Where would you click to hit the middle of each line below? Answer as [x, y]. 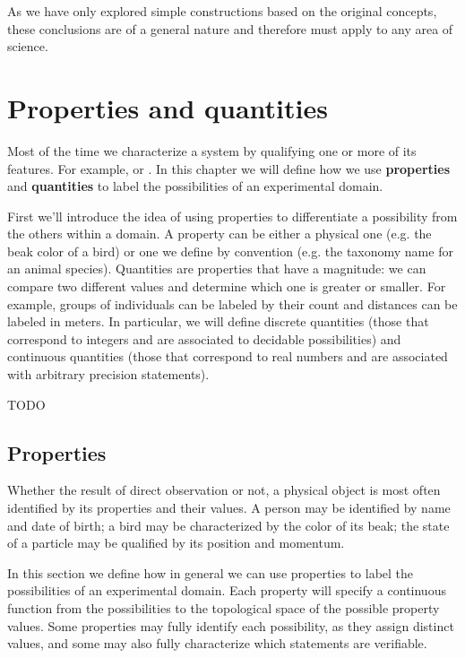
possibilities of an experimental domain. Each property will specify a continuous [227, 590]
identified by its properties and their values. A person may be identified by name [229, 508]
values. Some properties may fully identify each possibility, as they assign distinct [231, 625]
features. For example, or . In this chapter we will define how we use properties [228, 168]
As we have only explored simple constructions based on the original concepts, [222, 11]
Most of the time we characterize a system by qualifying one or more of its [212, 150]
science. [28, 46]
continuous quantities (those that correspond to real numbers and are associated [228, 356]
